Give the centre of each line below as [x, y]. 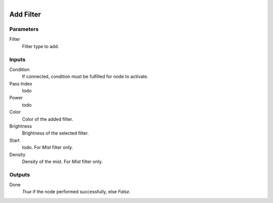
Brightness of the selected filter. [55, 133]
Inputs [17, 59]
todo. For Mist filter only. [48, 147]
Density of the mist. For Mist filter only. [62, 161]
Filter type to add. [40, 46]
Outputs [20, 175]
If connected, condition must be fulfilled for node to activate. [85, 76]
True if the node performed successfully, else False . [76, 192]
